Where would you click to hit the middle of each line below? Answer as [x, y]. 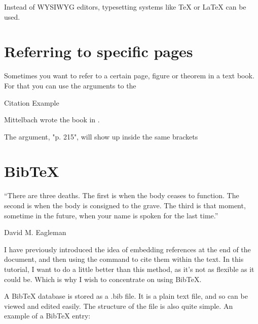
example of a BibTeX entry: [47, 316]
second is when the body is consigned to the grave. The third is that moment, [125, 205]
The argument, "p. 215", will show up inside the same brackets [101, 136]
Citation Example [32, 102]
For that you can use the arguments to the [70, 85]
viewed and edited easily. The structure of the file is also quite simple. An [119, 306]
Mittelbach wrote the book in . [52, 120]
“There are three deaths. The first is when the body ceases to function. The [122, 195]
